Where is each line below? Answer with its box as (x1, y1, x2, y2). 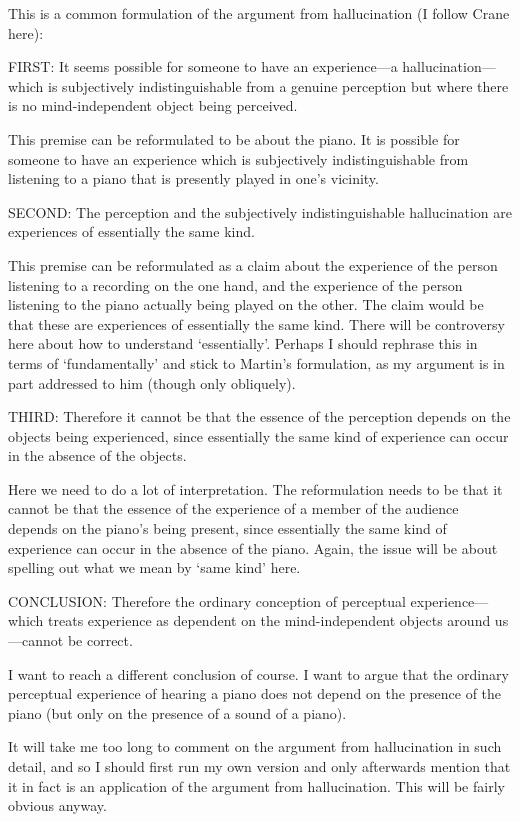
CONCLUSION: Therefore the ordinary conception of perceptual (8, 590, 406, 611)
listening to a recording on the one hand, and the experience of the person (8, 274, 463, 295)
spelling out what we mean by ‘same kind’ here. (8, 557, 301, 578)
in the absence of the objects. (8, 445, 187, 466)
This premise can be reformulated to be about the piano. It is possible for (8, 128, 460, 149)
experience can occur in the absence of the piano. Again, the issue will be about (8, 537, 498, 558)
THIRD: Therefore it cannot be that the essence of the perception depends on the (8, 406, 511, 427)
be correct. (67, 630, 133, 651)
